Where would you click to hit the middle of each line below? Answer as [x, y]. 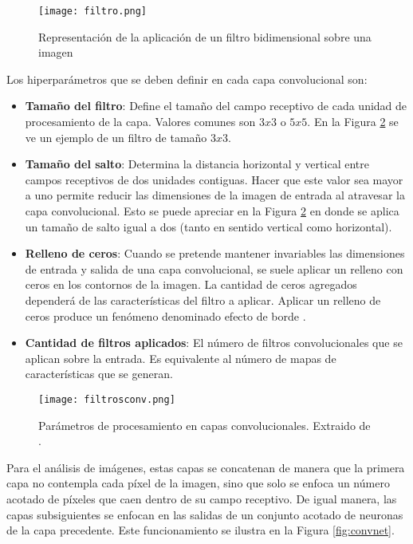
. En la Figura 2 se [353, 122]
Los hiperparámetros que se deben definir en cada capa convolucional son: [187, 79]
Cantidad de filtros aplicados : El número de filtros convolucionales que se [214, 343]
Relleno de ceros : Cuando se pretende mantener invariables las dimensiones [215, 253]
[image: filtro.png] [93, 11]
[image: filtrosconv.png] [107, 399]
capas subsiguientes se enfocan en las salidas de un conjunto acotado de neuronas [205, 514]
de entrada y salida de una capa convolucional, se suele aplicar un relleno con [214, 268]
